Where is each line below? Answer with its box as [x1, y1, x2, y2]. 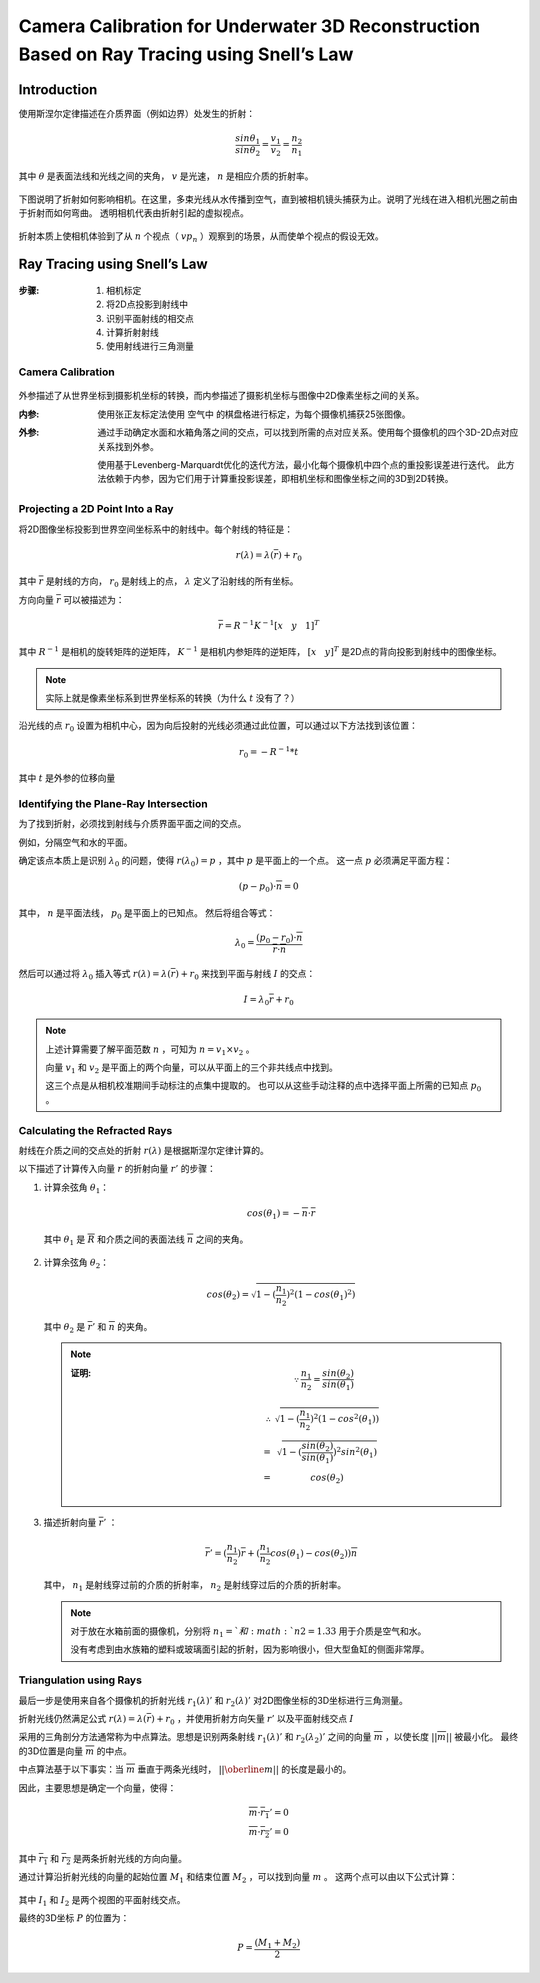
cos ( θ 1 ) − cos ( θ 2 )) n [270, 1548, 358, 1561]
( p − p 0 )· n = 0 [238, 881, 299, 895]
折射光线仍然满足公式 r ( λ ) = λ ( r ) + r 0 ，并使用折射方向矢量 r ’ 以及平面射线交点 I [18, 1712, 354, 1727]
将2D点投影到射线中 [106, 298, 189, 310]
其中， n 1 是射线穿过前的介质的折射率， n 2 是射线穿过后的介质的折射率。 [43, 1579, 347, 1594]
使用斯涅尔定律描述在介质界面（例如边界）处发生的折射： [18, 107, 255, 119]
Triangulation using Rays [18, 1673, 142, 1687]
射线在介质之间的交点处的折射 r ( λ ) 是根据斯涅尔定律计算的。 [18, 1144, 269, 1156]
